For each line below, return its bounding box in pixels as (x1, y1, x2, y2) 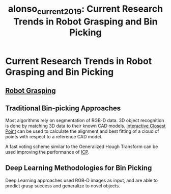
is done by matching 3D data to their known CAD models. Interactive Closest (5, 123, 166, 129)
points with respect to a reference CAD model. (5, 133, 103, 139)
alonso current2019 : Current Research (8, 3, 163, 16)
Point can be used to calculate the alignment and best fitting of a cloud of (5, 128, 159, 134)
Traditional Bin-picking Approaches (5, 104, 121, 112)
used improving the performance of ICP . (5, 149, 90, 155)
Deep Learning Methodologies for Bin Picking (5, 164, 152, 173)
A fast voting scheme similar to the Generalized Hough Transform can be (5, 143, 158, 150)
